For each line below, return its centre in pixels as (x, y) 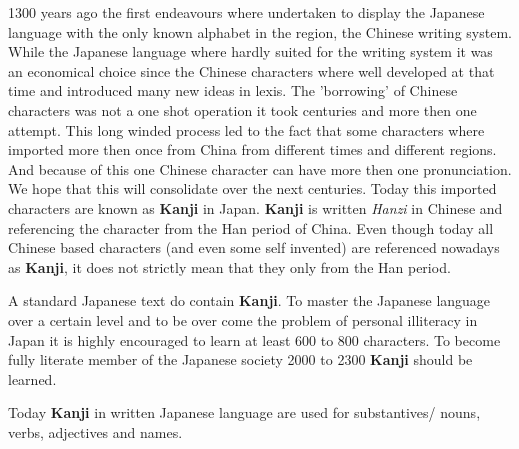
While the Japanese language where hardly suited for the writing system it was (250, 51)
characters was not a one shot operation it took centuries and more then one (242, 109)
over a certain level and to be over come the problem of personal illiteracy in (243, 319)
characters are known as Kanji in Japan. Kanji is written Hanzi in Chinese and (255, 207)
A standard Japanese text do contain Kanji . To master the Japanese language (249, 300)
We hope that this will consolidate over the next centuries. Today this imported (252, 188)
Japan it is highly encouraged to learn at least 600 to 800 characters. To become (254, 339)
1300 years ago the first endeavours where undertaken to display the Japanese (246, 12)
